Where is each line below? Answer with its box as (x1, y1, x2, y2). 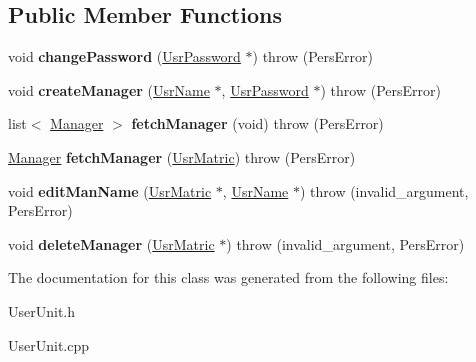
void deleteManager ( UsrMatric (8, 233, 215, 254)
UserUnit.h (8, 300, 76, 321)
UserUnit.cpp (8, 334, 90, 355)
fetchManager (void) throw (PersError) (131, 113, 384, 134)
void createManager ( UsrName (8, 79, 210, 100)
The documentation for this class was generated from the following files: (8, 267, 449, 288)
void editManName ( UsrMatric (8, 180, 212, 201)
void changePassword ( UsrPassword (8, 46, 241, 67)
